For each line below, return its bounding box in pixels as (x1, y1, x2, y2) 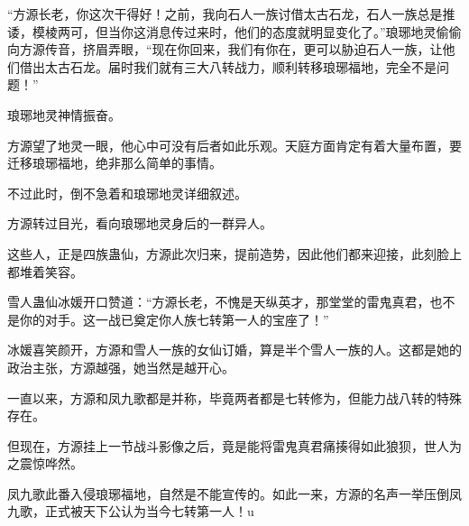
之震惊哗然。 (7, 454, 83, 473)
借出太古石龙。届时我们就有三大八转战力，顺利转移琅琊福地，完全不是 (19, 57, 437, 76)
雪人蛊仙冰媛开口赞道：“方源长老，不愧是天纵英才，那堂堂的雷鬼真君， (7, 292, 430, 311)
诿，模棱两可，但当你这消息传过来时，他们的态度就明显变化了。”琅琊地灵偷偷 (7, 22, 462, 41)
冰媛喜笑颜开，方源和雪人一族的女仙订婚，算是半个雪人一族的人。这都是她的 (7, 340, 462, 359)
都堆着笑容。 (7, 262, 83, 281)
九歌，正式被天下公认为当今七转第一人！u (7, 502, 254, 521)
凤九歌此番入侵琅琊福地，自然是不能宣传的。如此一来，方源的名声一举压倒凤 (7, 484, 462, 503)
